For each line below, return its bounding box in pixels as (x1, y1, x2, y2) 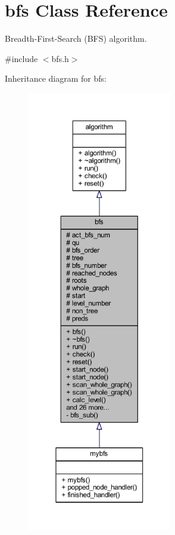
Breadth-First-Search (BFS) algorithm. (5, 32, 147, 45)
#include (5, 52, 38, 64)
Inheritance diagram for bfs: (5, 72, 107, 85)
